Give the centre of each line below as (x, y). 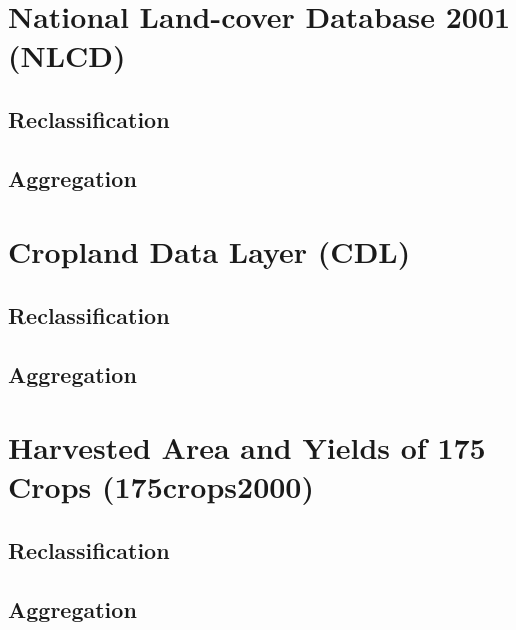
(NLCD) (67, 55)
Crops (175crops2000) (161, 486)
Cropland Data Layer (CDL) (209, 251)
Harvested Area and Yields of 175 (247, 447)
